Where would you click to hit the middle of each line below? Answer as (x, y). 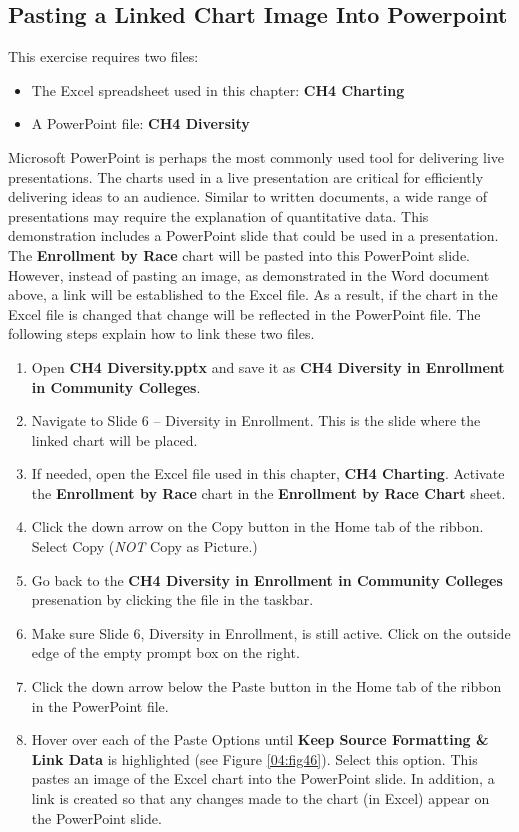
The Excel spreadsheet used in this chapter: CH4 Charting (218, 89)
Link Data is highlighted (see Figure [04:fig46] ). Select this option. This (254, 758)
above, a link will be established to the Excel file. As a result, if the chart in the (253, 294)
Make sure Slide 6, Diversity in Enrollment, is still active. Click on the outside (271, 632)
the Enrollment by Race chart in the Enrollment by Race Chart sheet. (268, 492)
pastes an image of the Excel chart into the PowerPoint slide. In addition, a (263, 778)
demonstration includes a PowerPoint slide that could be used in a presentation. (253, 235)
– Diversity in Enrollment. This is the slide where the (317, 420)
